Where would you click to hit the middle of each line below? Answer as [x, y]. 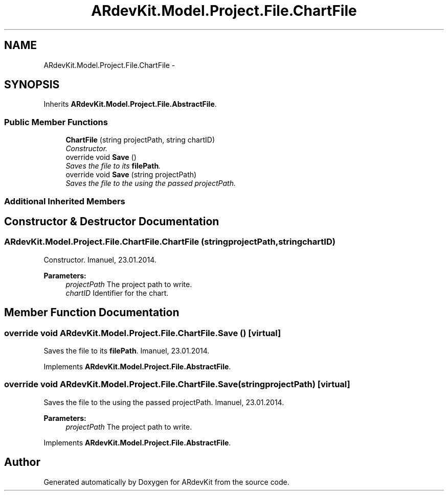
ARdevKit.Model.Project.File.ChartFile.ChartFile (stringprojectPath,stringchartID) [170, 242]
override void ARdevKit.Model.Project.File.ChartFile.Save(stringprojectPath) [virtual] [177, 384]
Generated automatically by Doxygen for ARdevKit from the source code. [166, 482]
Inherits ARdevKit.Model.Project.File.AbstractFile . [130, 104]
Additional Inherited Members [65, 201]
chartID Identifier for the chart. [117, 293]
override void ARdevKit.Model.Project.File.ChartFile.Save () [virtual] [143, 333]
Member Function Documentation [92, 313]
